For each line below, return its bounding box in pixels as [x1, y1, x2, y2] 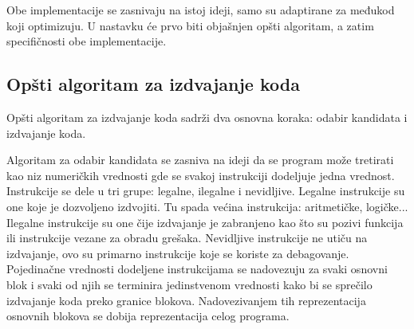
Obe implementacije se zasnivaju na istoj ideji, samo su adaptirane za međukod [6, 2, 395, 18]
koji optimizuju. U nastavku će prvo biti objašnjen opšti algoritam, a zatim [6, 17, 374, 33]
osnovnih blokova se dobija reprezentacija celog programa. [6, 307, 290, 324]
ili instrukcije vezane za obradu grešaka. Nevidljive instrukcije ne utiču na [6, 229, 368, 246]
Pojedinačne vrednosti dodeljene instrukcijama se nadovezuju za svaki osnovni [6, 260, 388, 277]
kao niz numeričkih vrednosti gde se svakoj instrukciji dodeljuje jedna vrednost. [6, 166, 395, 183]
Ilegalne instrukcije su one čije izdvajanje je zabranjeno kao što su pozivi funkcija [6, 213, 404, 230]
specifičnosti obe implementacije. [6, 33, 167, 49]
